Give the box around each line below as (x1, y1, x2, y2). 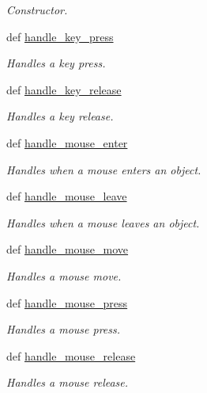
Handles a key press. (6, 55, 106, 71)
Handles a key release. (6, 108, 114, 124)
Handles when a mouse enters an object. (6, 161, 201, 177)
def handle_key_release (6, 81, 122, 97)
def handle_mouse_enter (6, 134, 128, 151)
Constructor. (6, 2, 68, 17)
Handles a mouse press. (6, 321, 121, 338)
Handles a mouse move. (6, 267, 122, 284)
